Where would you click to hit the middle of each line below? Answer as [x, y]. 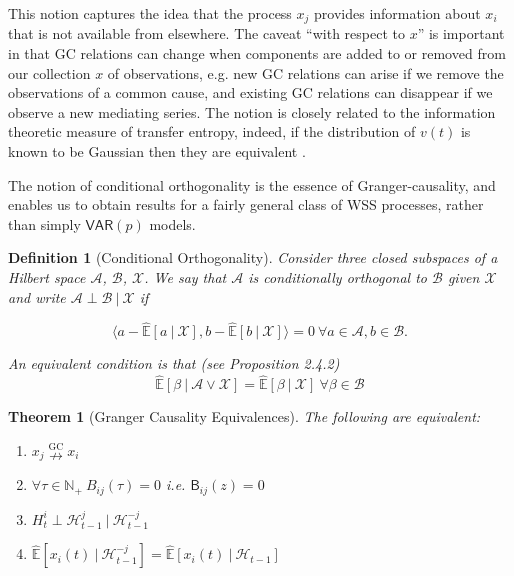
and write [37, 296]
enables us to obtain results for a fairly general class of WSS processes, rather [246, 204]
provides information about [397, 13]
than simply [44, 223]
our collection [49, 72]
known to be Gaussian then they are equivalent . [157, 151]
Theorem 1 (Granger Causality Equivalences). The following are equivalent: [244, 416]
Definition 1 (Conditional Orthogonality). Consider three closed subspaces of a [253, 257]
